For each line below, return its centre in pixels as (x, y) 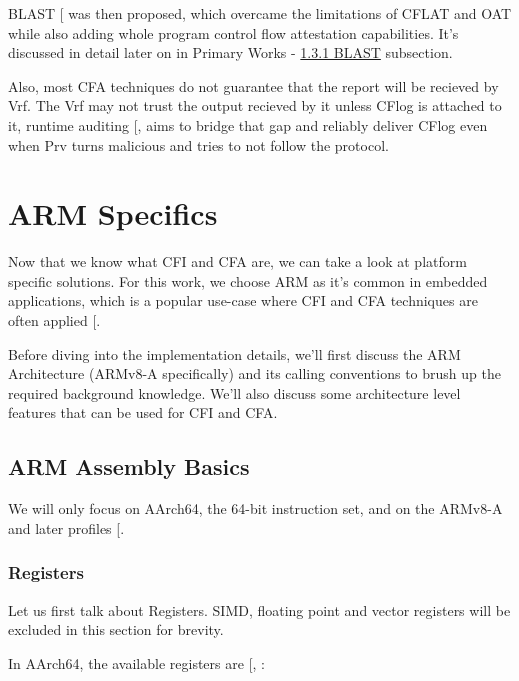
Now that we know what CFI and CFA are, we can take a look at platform (237, 261)
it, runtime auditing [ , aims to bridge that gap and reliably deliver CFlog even (248, 124)
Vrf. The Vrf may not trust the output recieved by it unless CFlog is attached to (255, 105)
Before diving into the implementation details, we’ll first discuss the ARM (234, 353)
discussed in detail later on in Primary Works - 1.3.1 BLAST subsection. (230, 52)
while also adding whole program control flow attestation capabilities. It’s (233, 32)
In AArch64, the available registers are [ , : (136, 662)
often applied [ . (54, 320)
